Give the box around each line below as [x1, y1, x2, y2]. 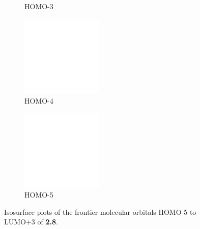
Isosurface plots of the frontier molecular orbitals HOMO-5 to [4, 206, 196, 217]
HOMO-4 [24, 95, 53, 106]
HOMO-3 [24, 1, 53, 11]
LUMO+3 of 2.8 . [4, 216, 58, 227]
